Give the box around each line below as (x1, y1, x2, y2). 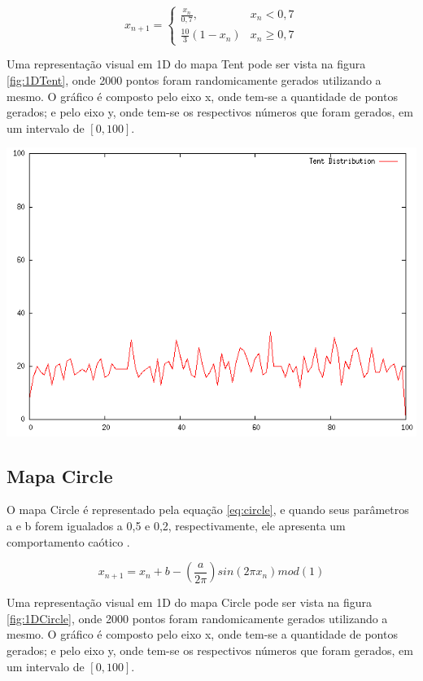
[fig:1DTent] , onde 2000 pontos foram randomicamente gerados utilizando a (7, 72, 382, 89)
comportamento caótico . (7, 533, 130, 550)
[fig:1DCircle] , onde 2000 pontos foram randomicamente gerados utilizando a (7, 609, 388, 626)
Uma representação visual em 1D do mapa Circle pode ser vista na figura (7, 594, 373, 611)
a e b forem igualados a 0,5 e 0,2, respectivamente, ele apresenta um (7, 517, 346, 534)
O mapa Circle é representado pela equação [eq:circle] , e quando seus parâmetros (7, 501, 409, 518)
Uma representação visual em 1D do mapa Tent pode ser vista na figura (7, 55, 366, 72)
